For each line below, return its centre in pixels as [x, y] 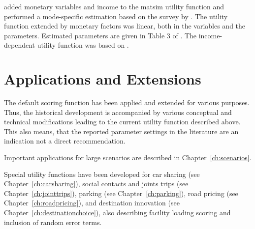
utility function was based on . [83, 45]
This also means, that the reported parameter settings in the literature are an [121, 131]
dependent [20, 45]
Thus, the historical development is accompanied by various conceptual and [118, 112]
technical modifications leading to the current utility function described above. [122, 122]
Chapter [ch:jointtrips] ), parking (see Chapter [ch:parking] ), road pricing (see [121, 193]
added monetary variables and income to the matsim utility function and [114, 6]
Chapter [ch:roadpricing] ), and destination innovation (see [92, 203]
